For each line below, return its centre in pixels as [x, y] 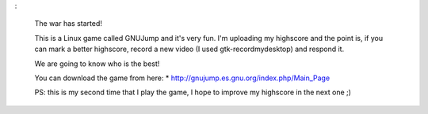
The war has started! [69, 24]
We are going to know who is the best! [97, 64]
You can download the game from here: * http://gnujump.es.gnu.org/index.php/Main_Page [182, 78]
